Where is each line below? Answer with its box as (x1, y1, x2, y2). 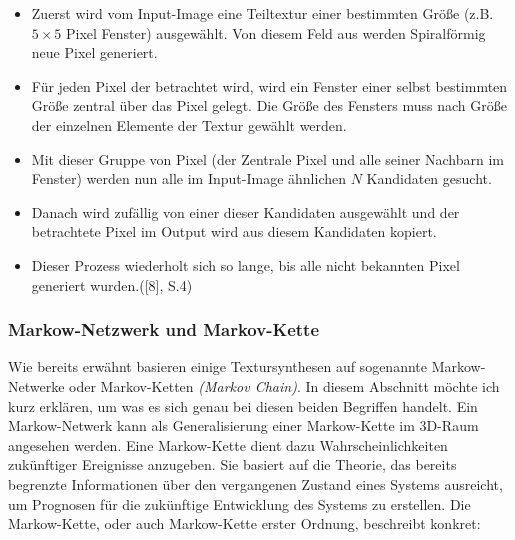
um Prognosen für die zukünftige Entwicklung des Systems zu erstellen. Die (8, 493, 471, 514)
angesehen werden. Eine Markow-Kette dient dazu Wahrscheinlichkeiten (8, 434, 448, 455)
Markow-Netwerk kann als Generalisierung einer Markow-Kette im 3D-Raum (8, 415, 479, 436)
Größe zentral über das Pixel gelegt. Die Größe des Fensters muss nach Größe (31, 95, 507, 116)
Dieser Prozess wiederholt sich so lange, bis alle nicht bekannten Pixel (31, 254, 460, 275)
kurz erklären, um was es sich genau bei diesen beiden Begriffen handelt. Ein (8, 395, 478, 416)
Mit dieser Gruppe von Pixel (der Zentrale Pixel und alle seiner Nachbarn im (31, 148, 505, 169)
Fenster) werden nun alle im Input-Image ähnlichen (31, 168, 346, 189)
